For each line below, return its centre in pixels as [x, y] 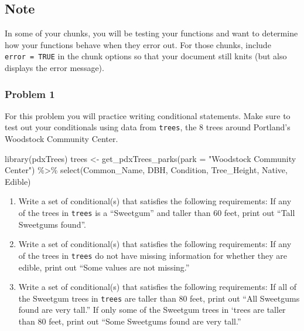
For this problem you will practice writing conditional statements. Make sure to [148, 115]
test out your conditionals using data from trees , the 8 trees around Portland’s [148, 127]
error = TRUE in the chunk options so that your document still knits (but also [146, 56]
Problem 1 [30, 94]
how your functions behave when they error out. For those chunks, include [138, 44]
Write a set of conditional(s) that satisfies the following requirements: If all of [158, 287]
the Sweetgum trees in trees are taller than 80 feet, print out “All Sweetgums [159, 298]
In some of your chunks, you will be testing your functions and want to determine [151, 33]
